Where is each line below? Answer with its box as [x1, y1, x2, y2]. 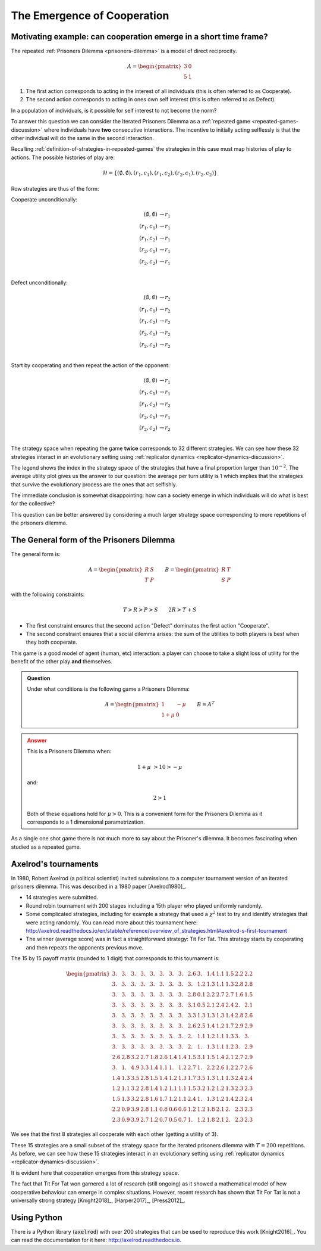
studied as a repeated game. [11, 843, 81, 850]
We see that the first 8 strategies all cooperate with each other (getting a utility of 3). [11, 1131, 218, 1138]
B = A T [197, 700, 215, 708]
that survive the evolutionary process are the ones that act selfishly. [11, 480, 178, 488]
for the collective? [11, 500, 55, 507]
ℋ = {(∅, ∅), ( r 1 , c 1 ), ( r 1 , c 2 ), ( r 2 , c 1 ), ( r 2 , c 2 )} [102, 169, 218, 178]
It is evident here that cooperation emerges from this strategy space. [11, 1169, 180, 1177]
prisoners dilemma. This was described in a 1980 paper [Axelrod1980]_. [11, 883, 187, 890]
